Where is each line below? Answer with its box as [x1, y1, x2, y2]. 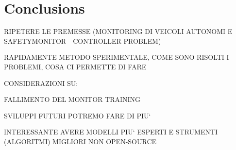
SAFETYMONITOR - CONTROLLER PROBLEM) [4, 35, 161, 46]
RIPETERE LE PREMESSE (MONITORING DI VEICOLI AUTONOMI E [4, 26, 233, 36]
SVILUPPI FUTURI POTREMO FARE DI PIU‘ [4, 110, 151, 120]
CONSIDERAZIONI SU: [4, 78, 78, 88]
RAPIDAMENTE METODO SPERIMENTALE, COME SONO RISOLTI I [4, 52, 229, 62]
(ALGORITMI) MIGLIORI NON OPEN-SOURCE [4, 136, 157, 146]
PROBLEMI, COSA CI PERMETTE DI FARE [4, 61, 147, 71]
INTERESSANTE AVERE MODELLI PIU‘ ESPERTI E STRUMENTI [4, 127, 218, 137]
